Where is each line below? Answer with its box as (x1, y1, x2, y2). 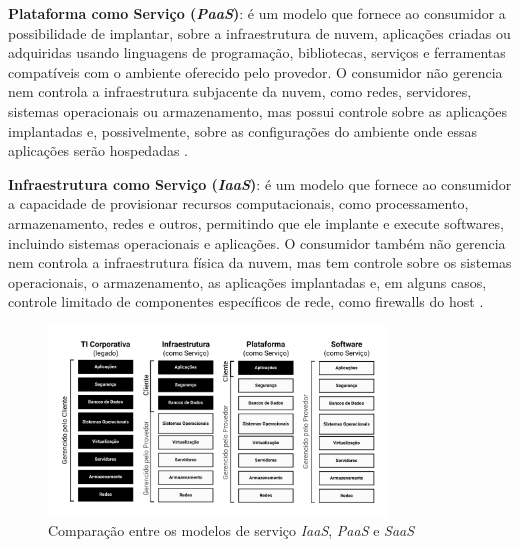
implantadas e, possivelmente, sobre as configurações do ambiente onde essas (8, 120, 477, 141)
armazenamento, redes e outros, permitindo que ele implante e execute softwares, (8, 212, 504, 233)
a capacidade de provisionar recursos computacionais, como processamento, (8, 193, 469, 214)
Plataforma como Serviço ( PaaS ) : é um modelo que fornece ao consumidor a (8, 3, 506, 23)
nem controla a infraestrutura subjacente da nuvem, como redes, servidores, (8, 81, 472, 102)
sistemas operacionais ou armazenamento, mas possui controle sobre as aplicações (8, 100, 508, 121)
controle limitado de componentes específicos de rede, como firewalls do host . (8, 291, 484, 312)
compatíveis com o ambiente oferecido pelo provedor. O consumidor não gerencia (8, 61, 503, 82)
